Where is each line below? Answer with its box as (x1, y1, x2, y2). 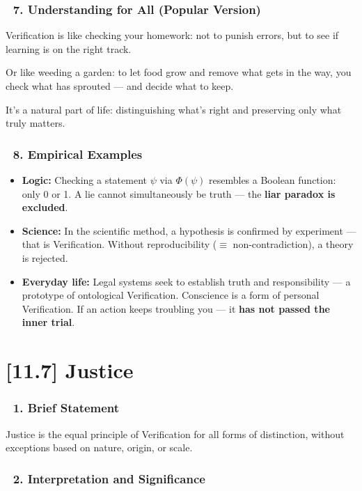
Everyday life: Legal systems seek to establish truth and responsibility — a (22, 274, 351, 288)
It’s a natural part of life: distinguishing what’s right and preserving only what (6, 102, 342, 116)
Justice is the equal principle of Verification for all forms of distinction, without (6, 426, 345, 441)
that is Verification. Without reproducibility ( (22, 237, 217, 251)
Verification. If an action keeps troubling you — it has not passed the (22, 301, 330, 315)
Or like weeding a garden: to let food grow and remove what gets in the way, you (6, 65, 352, 79)
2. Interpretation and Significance (13, 469, 205, 487)
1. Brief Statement (13, 399, 120, 416)
